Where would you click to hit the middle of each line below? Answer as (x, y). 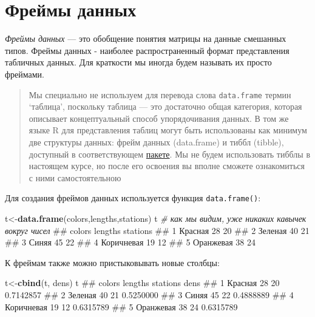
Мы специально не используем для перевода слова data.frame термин (160, 94)
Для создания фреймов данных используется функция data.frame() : (133, 198)
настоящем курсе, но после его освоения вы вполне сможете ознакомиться (167, 166)
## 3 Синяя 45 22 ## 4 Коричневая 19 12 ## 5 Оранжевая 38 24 (130, 242)
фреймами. (25, 74)
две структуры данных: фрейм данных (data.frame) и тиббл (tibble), (156, 142)
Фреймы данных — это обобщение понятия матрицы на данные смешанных (146, 38)
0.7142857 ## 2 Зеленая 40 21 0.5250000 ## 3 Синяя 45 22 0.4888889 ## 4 (149, 294)
